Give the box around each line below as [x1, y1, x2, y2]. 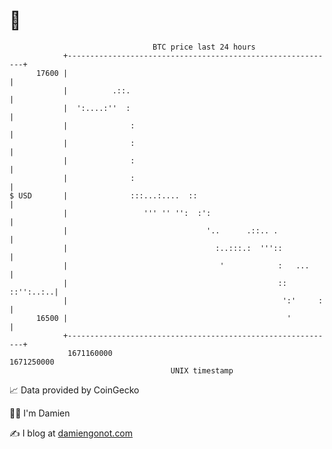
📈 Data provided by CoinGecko [9, 384, 140, 396]
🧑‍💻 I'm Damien [9, 407, 71, 419]
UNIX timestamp [170, 365, 234, 376]
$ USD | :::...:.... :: [9, 190, 198, 201]
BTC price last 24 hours [152, 42, 256, 52]
